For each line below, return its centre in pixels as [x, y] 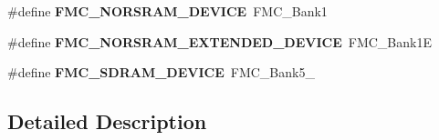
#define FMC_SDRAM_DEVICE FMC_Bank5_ [161, 72]
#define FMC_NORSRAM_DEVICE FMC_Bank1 [167, 11]
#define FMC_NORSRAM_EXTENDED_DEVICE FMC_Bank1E [219, 41]
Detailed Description [107, 121]
